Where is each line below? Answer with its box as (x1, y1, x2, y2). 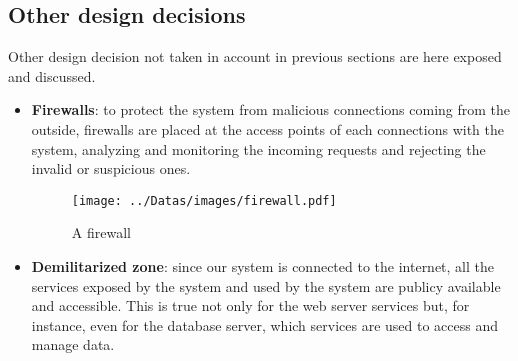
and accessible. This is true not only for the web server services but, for (31, 295, 470, 316)
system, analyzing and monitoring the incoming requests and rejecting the (31, 138, 486, 159)
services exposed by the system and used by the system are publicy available (31, 275, 501, 296)
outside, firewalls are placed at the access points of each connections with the (31, 118, 505, 139)
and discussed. (8, 65, 96, 86)
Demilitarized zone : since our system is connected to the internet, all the (31, 256, 495, 277)
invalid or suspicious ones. (31, 158, 191, 179)
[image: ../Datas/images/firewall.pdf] (71, 193, 337, 208)
